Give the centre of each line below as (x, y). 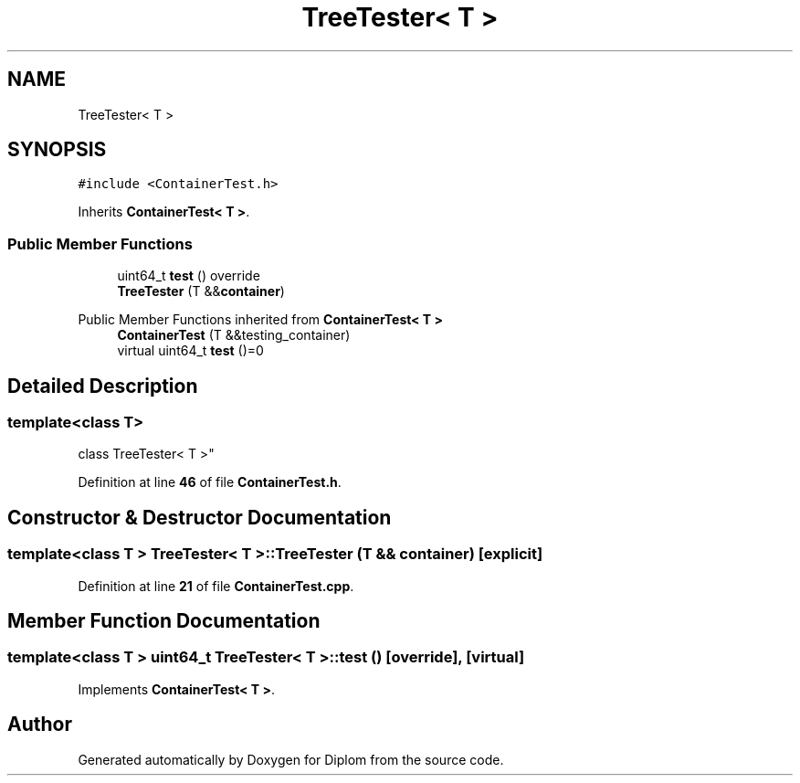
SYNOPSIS (57, 150)
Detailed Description (103, 386)
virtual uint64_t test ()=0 (190, 351)
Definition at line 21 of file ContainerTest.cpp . (216, 586)
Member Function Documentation (164, 621)
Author (40, 725)
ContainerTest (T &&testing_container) (234, 335)
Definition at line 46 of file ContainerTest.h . (210, 482)
